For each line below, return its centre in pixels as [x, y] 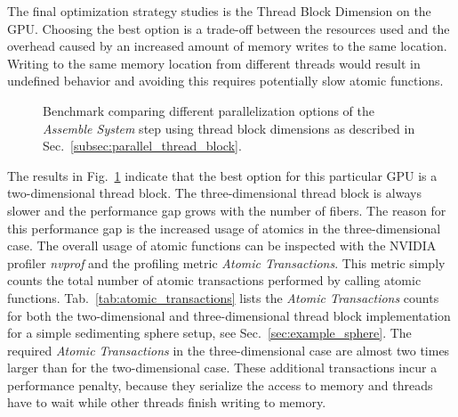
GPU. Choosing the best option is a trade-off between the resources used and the [229, 28]
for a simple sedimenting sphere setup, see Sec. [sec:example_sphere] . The [209, 333]
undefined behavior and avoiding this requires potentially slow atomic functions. [225, 81]
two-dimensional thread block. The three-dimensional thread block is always [214, 193]
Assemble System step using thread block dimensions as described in [229, 128]
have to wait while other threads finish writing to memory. [167, 402]
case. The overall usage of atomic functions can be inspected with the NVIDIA [222, 245]
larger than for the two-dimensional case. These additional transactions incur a [222, 368]
